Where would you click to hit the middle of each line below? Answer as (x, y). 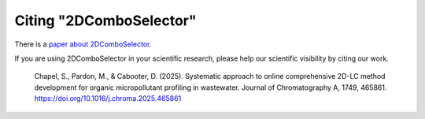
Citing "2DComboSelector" (105, 20)
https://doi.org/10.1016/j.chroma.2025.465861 (108, 99)
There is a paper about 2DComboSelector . (83, 44)
